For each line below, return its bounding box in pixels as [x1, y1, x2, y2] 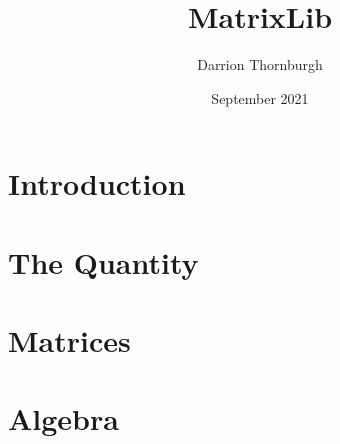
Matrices [8, 320, 131, 361]
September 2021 [211, 87, 309, 108]
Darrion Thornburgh [197, 54, 323, 75]
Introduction [8, 163, 186, 204]
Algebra [8, 398, 119, 439]
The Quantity [8, 241, 199, 282]
